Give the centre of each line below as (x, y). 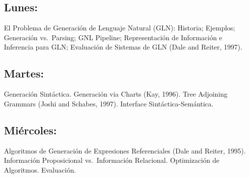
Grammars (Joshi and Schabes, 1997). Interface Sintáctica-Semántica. (109, 103)
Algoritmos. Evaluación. (40, 169)
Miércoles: (30, 130)
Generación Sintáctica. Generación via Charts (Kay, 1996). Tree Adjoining (116, 94)
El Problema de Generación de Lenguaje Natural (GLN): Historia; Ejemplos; (120, 28)
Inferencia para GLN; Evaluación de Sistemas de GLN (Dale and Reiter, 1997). (123, 47)
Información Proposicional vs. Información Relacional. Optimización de (112, 160)
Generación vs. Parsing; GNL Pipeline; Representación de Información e (113, 37)
